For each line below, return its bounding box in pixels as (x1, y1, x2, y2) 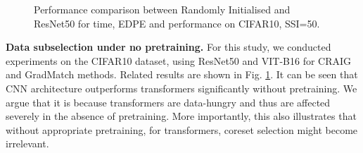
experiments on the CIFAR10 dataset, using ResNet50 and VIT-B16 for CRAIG (6, 53, 352, 68)
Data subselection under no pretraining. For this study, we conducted (6, 39, 331, 54)
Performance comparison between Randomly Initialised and (34, 2, 291, 16)
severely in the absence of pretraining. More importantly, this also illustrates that (6, 109, 357, 123)
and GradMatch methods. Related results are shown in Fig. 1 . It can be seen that (6, 67, 358, 82)
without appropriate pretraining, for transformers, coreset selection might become (6, 122, 358, 137)
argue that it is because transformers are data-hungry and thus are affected (6, 94, 331, 109)
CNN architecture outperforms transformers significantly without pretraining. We (6, 80, 357, 95)
